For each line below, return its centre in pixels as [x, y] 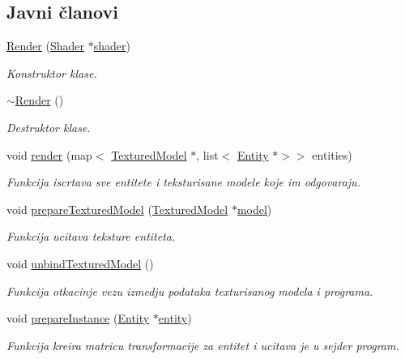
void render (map [49, 154]
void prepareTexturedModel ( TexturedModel [117, 209]
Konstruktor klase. [52, 73]
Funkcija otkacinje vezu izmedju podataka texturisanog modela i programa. [190, 291]
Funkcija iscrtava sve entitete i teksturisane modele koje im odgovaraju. [183, 182]
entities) [332, 154]
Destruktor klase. [49, 127]
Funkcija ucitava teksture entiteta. [91, 236]
